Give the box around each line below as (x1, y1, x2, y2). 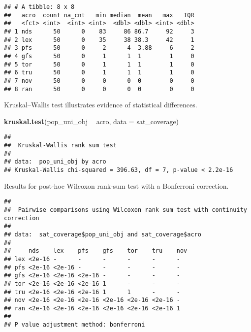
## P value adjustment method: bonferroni (4, 321, 145, 329)
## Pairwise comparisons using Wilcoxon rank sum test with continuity (4, 206, 247, 213)
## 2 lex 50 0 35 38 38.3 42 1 (4, 36, 194, 43)
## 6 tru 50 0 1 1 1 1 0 (4, 69, 194, 76)
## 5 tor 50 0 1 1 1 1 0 (4, 61, 194, 68)
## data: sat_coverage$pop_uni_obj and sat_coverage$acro (4, 231, 201, 238)
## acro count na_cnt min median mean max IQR (4, 11, 194, 19)
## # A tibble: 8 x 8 (4, 3, 75, 10)
